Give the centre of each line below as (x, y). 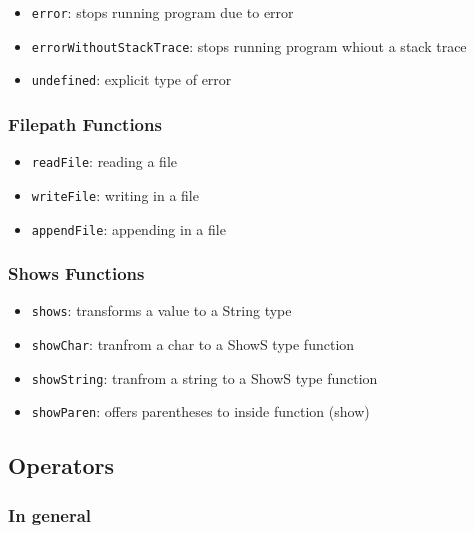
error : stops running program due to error (162, 12)
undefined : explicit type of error (131, 79)
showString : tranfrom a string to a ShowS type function (204, 377)
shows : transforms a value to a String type (161, 310)
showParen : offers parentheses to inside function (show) (200, 411)
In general (50, 514)
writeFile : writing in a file (115, 194)
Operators (61, 465)
